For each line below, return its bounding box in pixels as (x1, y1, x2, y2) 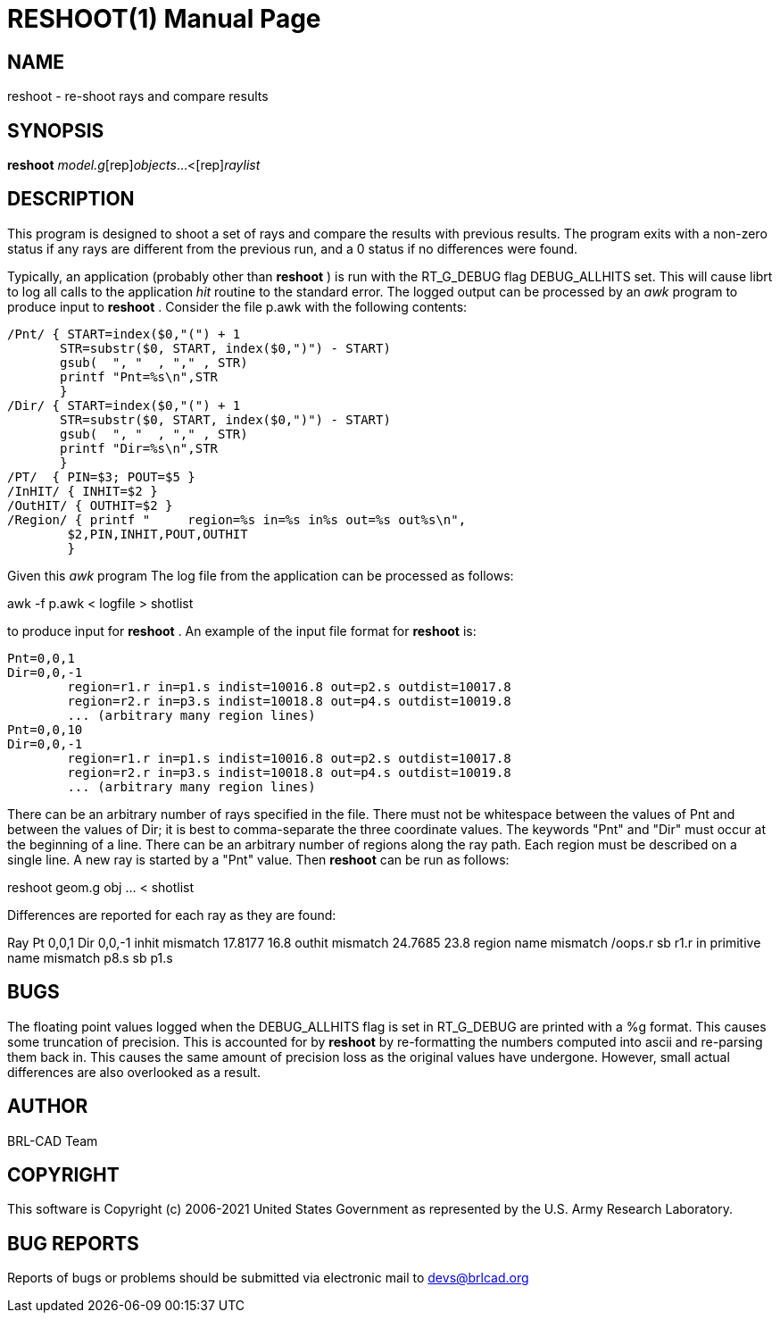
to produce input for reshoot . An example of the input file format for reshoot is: (7, 622, 477, 639)
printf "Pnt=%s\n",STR (60, 369, 219, 384)
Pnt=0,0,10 (7, 722, 83, 737)
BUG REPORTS (7, 1232, 139, 1255)
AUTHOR (7, 1095, 88, 1118)
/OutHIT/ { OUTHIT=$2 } (7, 497, 173, 513)
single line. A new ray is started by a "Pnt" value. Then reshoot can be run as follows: (7, 851, 510, 867)
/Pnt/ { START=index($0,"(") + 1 (7, 326, 241, 341)
